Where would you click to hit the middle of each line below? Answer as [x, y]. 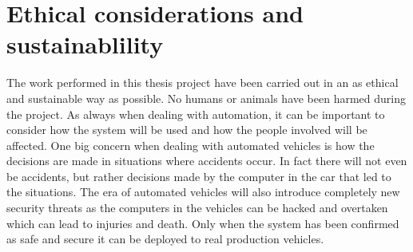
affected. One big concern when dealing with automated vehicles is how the [191, 145]
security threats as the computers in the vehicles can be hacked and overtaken [197, 208]
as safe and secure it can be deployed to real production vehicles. [165, 239]
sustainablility [85, 44]
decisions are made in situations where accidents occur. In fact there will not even [207, 161]
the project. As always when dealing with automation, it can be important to [196, 114]
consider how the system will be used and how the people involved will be [187, 130]
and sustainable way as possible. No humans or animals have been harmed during [206, 98]
